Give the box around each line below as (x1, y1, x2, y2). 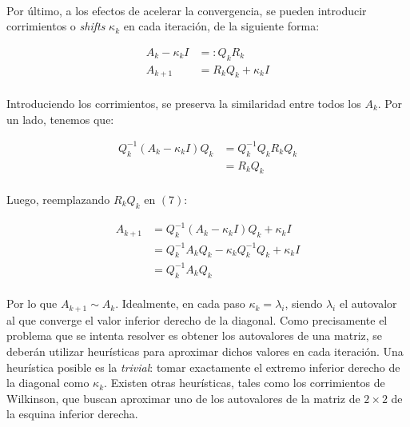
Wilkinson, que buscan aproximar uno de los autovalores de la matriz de (6, 389, 360, 406)
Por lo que (6, 295, 58, 312)
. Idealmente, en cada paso (115, 295, 245, 312)
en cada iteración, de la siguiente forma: (123, 18, 320, 34)
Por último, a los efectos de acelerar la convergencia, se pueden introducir (6, 2, 367, 18)
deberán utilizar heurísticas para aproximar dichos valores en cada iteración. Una (6, 342, 404, 359)
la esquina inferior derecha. (6, 405, 138, 422)
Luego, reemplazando (6, 190, 110, 207)
